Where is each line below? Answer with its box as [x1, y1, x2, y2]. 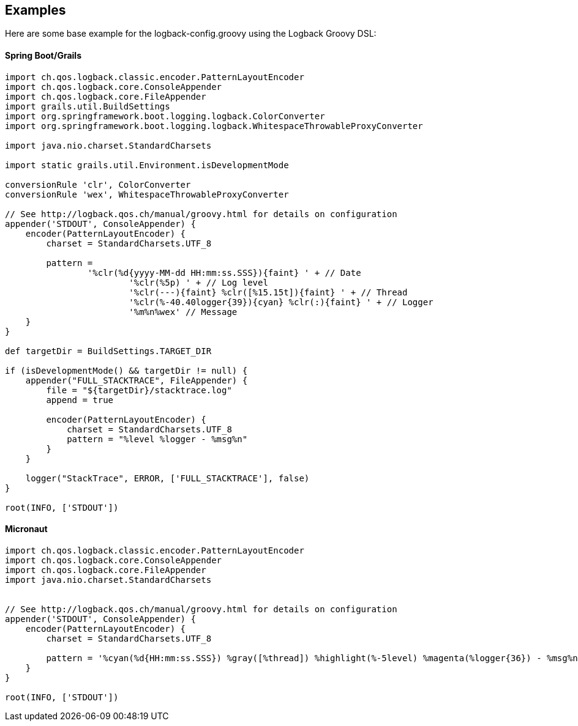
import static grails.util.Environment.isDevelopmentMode [5, 160, 289, 170]
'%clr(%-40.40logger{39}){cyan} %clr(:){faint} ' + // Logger [129, 297, 433, 307]
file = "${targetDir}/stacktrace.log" [46, 385, 232, 395]
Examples [5, 2, 66, 18]
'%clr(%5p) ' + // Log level [129, 277, 268, 287]
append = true [46, 394, 114, 405]
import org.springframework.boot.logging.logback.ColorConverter [5, 111, 325, 121]
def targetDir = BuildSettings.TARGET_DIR [5, 346, 212, 356]
